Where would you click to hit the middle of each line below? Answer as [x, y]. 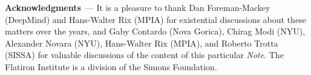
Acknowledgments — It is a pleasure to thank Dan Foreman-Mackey [138, 7]
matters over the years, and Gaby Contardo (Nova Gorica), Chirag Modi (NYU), [155, 31]
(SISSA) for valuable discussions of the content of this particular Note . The [144, 55]
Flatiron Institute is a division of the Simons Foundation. [111, 66]
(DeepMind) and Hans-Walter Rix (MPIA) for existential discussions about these [155, 19]
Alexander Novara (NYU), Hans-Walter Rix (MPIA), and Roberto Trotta [142, 43]
